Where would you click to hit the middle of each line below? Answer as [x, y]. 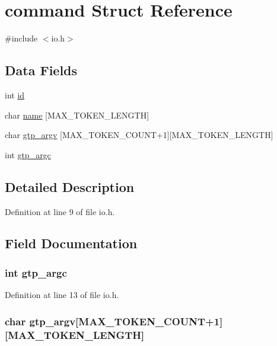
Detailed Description [70, 186]
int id [15, 94]
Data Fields [41, 70]
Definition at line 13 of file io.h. [62, 295]
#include [21, 38]
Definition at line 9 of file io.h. [60, 211]
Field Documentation [71, 243]
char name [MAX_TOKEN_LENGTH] [77, 115]
